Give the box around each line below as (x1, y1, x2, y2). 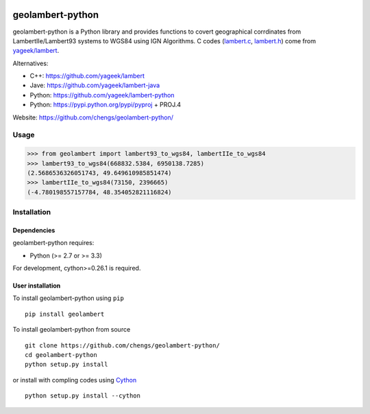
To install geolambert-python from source (12, 325, 131, 334)
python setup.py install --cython (25, 392, 140, 400)
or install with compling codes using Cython (12, 376, 137, 384)
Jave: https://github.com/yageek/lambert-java (29, 81, 160, 89)
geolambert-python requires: (12, 239, 95, 247)
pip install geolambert (25, 310, 105, 318)
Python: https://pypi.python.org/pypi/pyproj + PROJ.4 (29, 100, 182, 109)
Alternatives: (12, 59, 49, 67)
